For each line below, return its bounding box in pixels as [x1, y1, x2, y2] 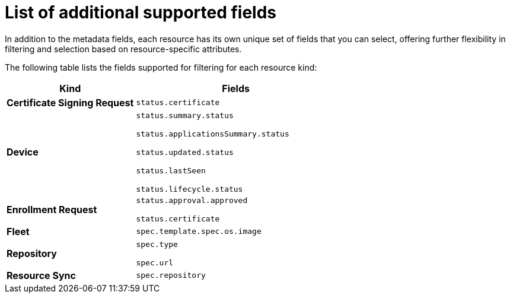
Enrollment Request [7, 203, 97, 215]
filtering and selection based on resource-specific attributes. [5, 43, 242, 54]
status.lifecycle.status [136, 184, 243, 194]
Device [7, 146, 39, 158]
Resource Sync [7, 269, 76, 281]
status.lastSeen [136, 166, 206, 175]
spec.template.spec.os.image [136, 227, 262, 236]
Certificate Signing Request [7, 96, 134, 109]
